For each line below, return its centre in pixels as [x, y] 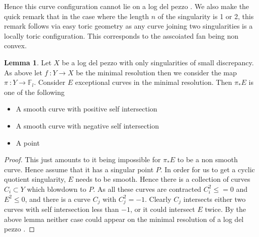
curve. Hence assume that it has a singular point [79, 169]
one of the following [34, 92]
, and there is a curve [58, 199]
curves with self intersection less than [62, 209]
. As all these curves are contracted [147, 189]
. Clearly [158, 199]
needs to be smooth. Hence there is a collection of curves [163, 179]
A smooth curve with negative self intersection [87, 125]
